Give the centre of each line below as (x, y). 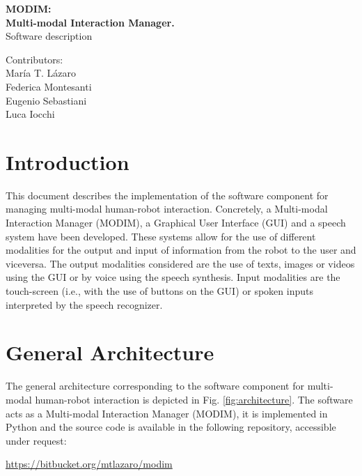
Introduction (68, 161)
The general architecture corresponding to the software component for (155, 386)
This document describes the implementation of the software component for (167, 195)
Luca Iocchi (30, 114)
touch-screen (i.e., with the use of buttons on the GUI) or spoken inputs (159, 291)
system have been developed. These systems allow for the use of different (161, 236)
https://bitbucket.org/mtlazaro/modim (89, 464)
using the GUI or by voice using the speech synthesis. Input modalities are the (173, 277)
